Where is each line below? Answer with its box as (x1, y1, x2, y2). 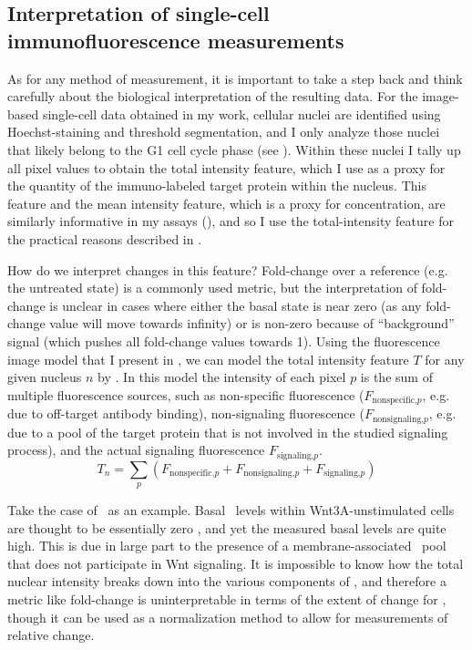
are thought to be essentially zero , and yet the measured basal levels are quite (7, 518, 446, 537)
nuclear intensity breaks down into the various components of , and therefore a (7, 572, 446, 591)
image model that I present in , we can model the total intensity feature (7, 349, 409, 368)
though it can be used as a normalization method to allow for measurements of (7, 607, 448, 626)
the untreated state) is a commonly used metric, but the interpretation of (7, 278, 417, 297)
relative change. (7, 625, 95, 645)
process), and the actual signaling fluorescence (7, 440, 265, 459)
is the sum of (360, 367, 433, 387)
